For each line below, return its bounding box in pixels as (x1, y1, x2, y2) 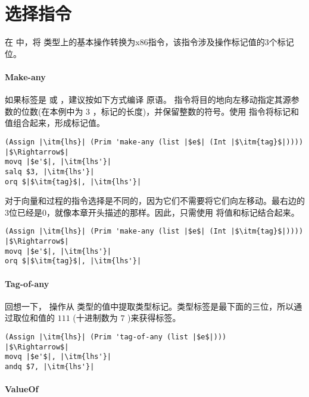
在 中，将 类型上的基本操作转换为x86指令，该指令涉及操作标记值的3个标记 (5, 36, 294, 48)
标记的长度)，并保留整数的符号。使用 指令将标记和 (101, 105, 299, 117)
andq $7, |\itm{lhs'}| (5, 362, 95, 371)
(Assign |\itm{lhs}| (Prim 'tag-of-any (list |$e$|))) (5, 332, 227, 341)
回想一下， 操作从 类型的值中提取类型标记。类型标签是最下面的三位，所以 (5, 300, 294, 312)
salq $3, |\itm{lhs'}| (5, 167, 95, 176)
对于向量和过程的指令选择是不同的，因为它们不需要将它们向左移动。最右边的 (5, 194, 305, 207)
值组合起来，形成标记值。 (5, 116, 105, 129)
